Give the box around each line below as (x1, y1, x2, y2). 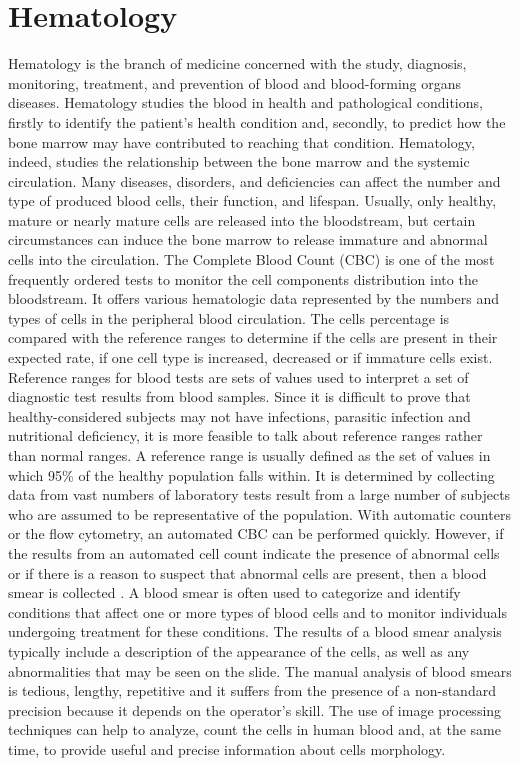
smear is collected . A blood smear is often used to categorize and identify (8, 582, 461, 603)
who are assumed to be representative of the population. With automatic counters (8, 503, 511, 524)
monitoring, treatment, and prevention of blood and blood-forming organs (8, 72, 462, 93)
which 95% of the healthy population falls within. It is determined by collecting (8, 464, 495, 485)
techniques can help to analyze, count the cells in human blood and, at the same (8, 719, 501, 740)
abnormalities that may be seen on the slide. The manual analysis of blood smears (8, 660, 512, 681)
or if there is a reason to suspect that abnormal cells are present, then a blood (8, 562, 487, 583)
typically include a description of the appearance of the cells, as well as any (8, 640, 470, 661)
